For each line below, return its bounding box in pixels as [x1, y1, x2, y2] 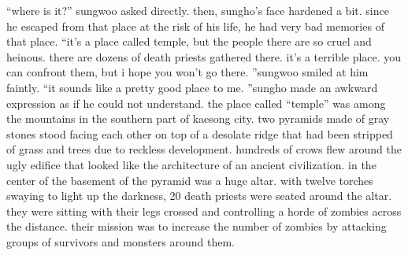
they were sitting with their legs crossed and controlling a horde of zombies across [6, 202, 402, 219]
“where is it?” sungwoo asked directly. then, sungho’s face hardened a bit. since [6, 2, 389, 18]
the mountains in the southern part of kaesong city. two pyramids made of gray [6, 110, 390, 127]
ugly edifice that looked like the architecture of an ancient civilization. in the [6, 156, 376, 172]
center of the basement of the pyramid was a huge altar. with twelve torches [6, 172, 373, 188]
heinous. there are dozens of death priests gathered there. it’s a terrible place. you [6, 48, 402, 65]
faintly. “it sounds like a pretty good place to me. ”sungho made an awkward [6, 79, 378, 95]
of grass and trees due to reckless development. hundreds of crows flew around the [6, 141, 402, 157]
